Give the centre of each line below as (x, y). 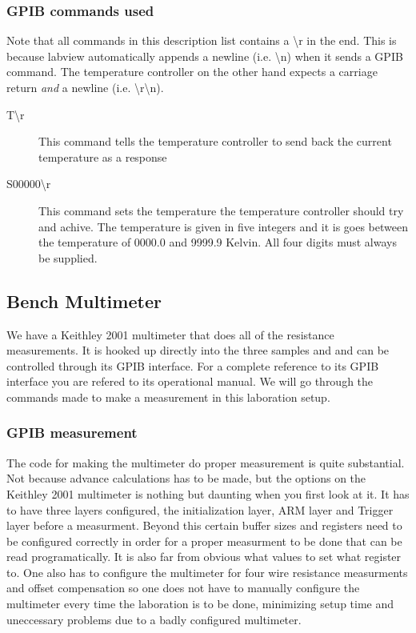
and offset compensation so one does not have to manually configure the (183, 588)
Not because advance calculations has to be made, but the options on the (186, 478)
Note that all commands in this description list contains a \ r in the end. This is (202, 40)
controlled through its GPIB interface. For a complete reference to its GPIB (193, 365)
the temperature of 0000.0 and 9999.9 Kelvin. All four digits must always (218, 242)
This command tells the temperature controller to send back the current (215, 141)
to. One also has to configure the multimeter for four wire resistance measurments (207, 572)
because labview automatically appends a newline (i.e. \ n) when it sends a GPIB (205, 56)
